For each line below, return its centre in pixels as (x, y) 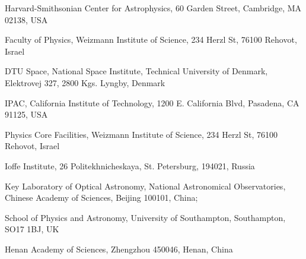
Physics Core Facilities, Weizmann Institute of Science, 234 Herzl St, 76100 (141, 134)
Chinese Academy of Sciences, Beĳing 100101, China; (101, 198)
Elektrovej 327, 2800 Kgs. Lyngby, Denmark (85, 82)
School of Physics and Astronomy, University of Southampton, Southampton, (145, 217)
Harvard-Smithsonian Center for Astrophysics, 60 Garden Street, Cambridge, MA (153, 8)
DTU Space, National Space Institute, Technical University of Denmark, (136, 71)
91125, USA (26, 114)
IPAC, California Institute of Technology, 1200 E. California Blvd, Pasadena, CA (152, 102)
